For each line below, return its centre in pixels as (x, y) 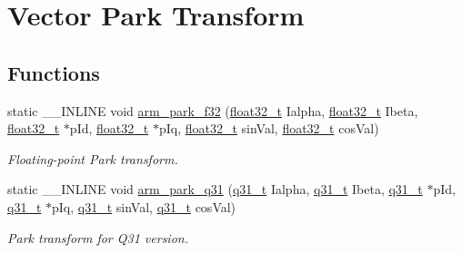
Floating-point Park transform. (93, 158)
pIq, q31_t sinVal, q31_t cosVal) (144, 206)
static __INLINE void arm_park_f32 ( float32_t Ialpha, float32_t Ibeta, (213, 110)
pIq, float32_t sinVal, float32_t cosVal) (269, 128)
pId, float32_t (109, 128)
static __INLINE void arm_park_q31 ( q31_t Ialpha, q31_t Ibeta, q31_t (215, 189)
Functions (54, 72)
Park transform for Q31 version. (98, 237)
